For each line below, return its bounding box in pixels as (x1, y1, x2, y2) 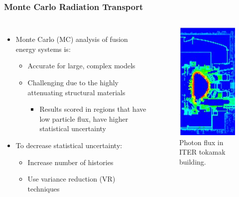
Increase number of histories (27, 157, 114, 167)
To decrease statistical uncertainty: (15, 140, 122, 150)
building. (179, 156, 206, 167)
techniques (27, 183, 60, 194)
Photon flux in (179, 137, 224, 147)
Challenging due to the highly (27, 77, 119, 87)
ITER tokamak (179, 147, 226, 157)
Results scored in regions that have (39, 104, 146, 114)
